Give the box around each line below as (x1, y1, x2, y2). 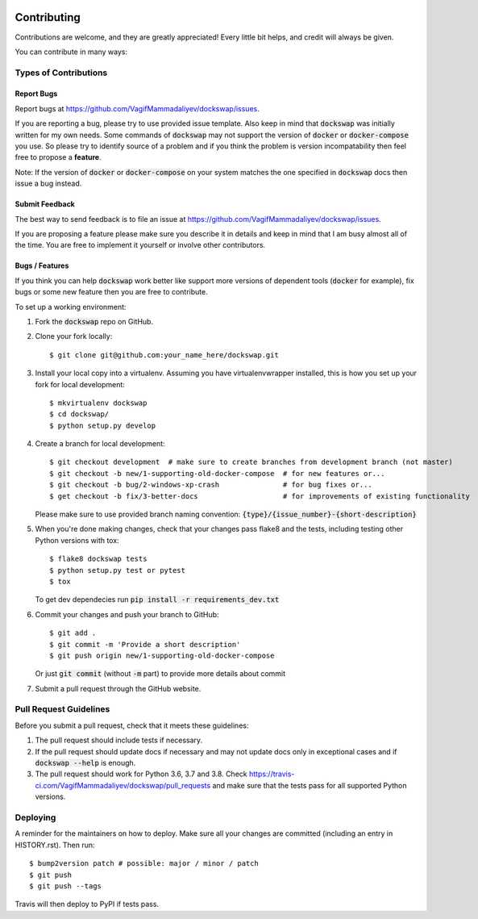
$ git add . (49, 629, 97, 637)
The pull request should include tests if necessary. (35, 735, 203, 746)
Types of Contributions (15, 67, 108, 78)
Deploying (15, 812, 56, 823)
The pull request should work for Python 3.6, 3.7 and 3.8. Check (35, 769, 247, 779)
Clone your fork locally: (35, 332, 113, 341)
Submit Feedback (15, 199, 76, 209)
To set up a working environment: (15, 302, 127, 311)
